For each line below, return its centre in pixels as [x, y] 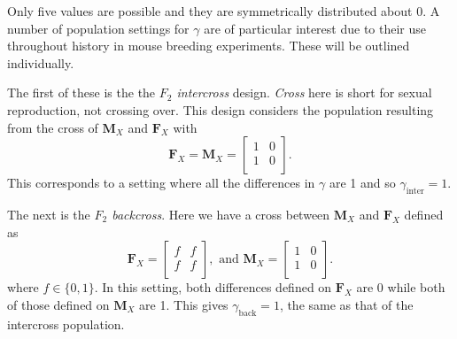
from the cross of [53, 127]
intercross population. [66, 324]
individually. [41, 62]
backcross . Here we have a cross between [221, 214]
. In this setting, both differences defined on [213, 287]
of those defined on [58, 304]
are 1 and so [362, 183]
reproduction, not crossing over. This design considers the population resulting [221, 109]
